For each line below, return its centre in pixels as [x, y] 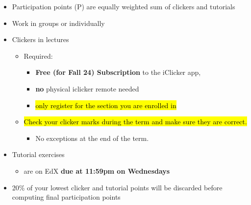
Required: [38, 56]
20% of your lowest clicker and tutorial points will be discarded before [117, 187]
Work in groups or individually [58, 23]
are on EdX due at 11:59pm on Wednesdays [97, 171]
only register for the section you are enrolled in [106, 105]
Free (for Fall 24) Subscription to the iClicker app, [118, 72]
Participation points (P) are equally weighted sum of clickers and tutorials [124, 6]
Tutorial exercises [38, 154]
